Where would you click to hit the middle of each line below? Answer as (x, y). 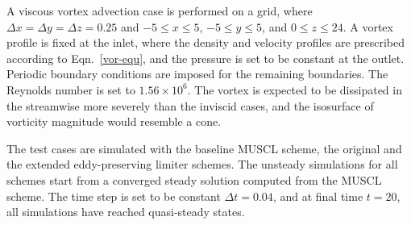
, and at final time (318, 196)
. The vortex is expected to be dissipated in (295, 89)
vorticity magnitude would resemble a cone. (114, 121)
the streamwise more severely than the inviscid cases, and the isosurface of (190, 105)
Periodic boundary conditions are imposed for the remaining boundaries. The (197, 74)
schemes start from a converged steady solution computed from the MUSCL (194, 179)
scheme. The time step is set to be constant (114, 196)
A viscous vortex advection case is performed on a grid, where (160, 10)
